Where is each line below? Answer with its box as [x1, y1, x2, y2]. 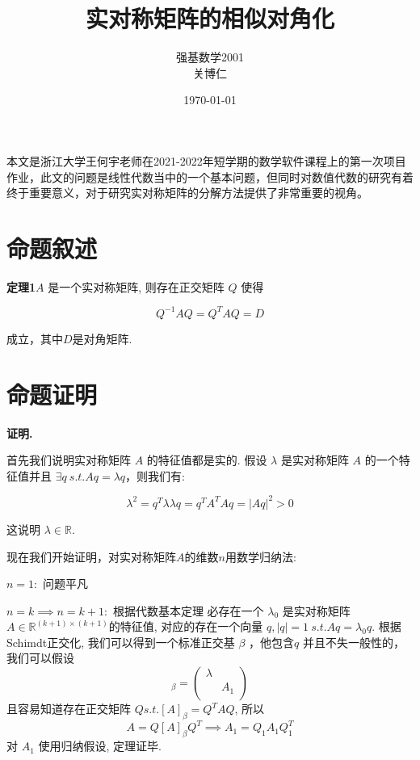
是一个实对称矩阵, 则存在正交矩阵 [48, 278, 225, 295]
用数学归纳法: [225, 548, 296, 565]
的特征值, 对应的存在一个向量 [108, 618, 263, 635]
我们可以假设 [6, 649, 74, 666]
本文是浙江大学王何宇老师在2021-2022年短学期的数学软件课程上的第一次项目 [6, 152, 406, 169]
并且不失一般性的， [302, 633, 405, 650]
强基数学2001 [176, 48, 244, 65]
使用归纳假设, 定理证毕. [38, 737, 162, 754]
